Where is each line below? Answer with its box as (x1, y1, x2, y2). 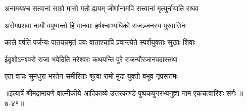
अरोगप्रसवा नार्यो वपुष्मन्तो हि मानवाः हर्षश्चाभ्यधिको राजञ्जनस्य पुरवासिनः (5, 20, 187, 30)
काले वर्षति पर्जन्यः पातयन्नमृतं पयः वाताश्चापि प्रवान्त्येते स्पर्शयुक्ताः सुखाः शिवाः (5, 37, 195, 47)
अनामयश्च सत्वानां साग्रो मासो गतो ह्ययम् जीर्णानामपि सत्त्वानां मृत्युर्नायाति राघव (5, 3, 199, 13)
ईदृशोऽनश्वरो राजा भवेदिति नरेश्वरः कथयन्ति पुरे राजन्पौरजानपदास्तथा (5, 53, 178, 64)
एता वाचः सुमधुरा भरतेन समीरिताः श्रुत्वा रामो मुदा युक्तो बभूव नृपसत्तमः (5, 71, 178, 81)
